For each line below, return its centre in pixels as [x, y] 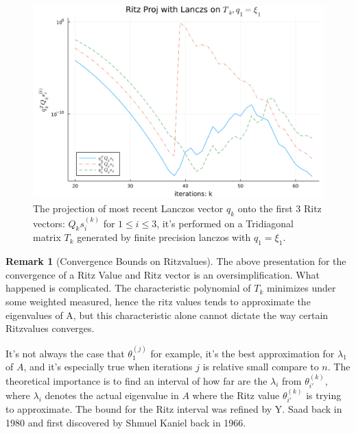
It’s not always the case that [65, 353]
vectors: [49, 223]
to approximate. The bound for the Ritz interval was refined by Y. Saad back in [174, 409]
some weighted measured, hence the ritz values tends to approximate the [158, 301]
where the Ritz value [236, 395]
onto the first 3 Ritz [280, 208]
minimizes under [301, 288]
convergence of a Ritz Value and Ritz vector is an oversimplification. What [163, 274]
